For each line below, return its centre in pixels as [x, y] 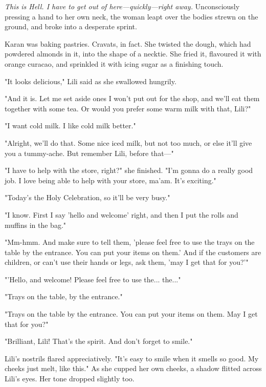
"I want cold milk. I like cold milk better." [70, 125]
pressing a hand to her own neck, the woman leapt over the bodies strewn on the [131, 16]
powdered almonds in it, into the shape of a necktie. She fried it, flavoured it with [133, 54]
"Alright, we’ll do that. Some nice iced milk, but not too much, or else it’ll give [128, 142]
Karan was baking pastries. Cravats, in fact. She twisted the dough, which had [128, 43]
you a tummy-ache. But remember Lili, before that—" [89, 153]
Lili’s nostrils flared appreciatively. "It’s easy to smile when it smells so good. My [132, 358]
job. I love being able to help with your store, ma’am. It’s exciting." [110, 180]
